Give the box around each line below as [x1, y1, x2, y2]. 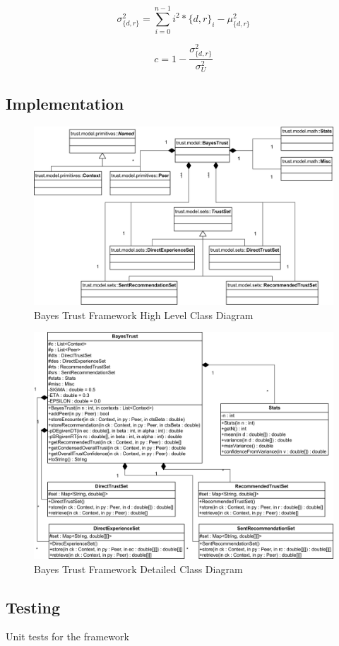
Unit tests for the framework [6, 629, 129, 644]
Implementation [6, 92, 124, 114]
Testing [6, 596, 60, 618]
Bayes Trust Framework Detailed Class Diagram [34, 561, 243, 576]
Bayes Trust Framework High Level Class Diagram [34, 307, 254, 322]
